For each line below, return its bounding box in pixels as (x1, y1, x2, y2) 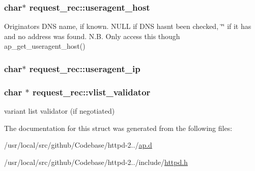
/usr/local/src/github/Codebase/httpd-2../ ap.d (4, 140, 152, 150)
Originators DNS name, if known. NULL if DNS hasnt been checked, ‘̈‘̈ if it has (4, 21, 251, 31)
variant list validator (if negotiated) (4, 106, 115, 116)
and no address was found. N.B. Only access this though (4, 30, 180, 41)
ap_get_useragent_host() (4, 41, 86, 51)
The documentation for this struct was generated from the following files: (4, 122, 233, 133)
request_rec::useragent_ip (29, 62, 140, 75)
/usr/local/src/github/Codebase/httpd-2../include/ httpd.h (4, 156, 188, 167)
